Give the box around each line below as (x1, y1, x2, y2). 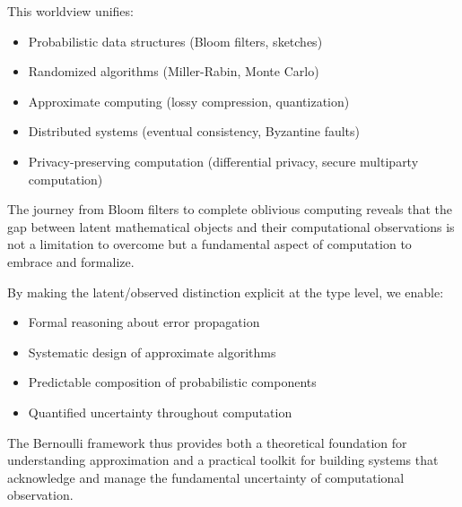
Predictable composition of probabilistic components (28, 373, 317, 391)
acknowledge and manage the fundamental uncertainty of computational (7, 468, 405, 486)
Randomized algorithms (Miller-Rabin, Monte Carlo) (28, 62, 319, 81)
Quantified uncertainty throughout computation (28, 402, 292, 421)
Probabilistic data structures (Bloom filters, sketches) (28, 31, 323, 50)
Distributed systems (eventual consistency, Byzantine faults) (28, 122, 361, 141)
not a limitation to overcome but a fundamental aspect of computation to (7, 235, 412, 253)
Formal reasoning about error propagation (28, 313, 260, 331)
